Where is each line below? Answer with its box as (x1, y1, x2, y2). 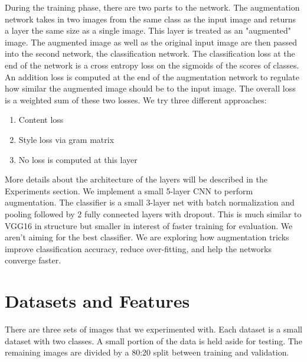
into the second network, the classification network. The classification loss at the (5, 47, 295, 60)
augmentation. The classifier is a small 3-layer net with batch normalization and (5, 196, 295, 208)
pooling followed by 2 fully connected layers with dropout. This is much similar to (5, 207, 302, 220)
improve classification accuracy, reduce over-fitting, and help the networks (5, 242, 272, 255)
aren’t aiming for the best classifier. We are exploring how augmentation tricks (5, 231, 289, 243)
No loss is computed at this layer (18, 153, 138, 165)
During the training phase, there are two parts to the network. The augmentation (5, 1, 300, 13)
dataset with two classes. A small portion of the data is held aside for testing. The (5, 334, 302, 347)
